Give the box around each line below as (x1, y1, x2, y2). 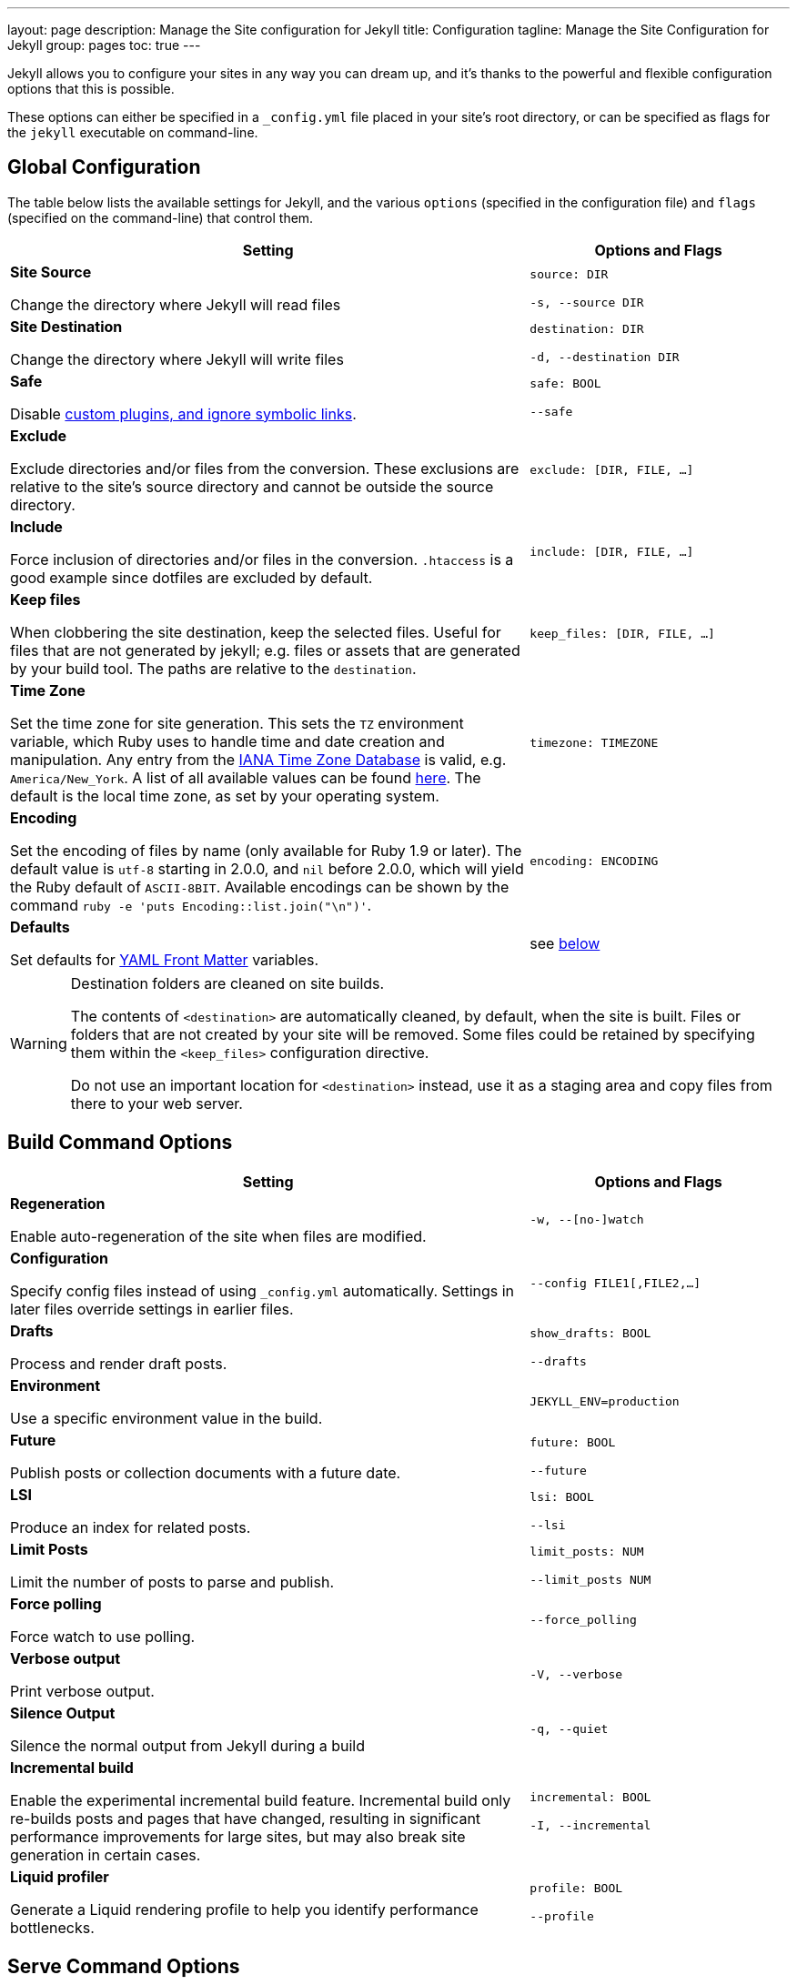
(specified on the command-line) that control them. (7, 209, 314, 226)
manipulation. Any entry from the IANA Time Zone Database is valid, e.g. (10, 750, 507, 769)
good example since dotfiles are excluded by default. (10, 568, 373, 587)
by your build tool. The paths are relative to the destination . (10, 659, 417, 678)
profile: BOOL (530, 1880, 623, 1895)
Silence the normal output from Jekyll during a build (10, 1736, 365, 1755)
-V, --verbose (530, 1668, 623, 1682)
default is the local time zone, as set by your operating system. (10, 786, 439, 805)
